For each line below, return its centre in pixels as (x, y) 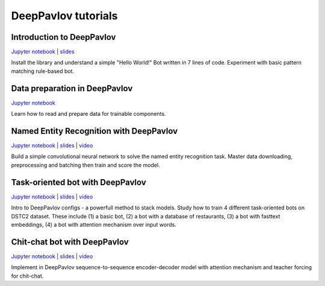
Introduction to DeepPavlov (63, 37)
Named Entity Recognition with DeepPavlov (94, 131)
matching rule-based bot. (43, 71)
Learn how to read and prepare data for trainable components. (88, 114)
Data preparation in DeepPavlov (72, 88)
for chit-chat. (27, 276)
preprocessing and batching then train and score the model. (85, 165)
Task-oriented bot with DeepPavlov (79, 182)
